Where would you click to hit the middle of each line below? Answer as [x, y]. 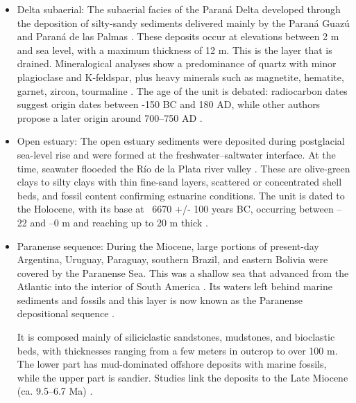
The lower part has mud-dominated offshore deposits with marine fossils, [172, 364]
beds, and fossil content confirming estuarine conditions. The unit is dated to [181, 195]
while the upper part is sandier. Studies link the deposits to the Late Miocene [183, 377]
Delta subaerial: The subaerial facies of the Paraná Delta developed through [179, 9]
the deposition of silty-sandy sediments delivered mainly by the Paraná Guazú [183, 23]
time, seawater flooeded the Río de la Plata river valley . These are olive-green [184, 168]
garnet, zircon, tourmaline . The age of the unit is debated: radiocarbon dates [182, 90]
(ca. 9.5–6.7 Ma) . [55, 391]
